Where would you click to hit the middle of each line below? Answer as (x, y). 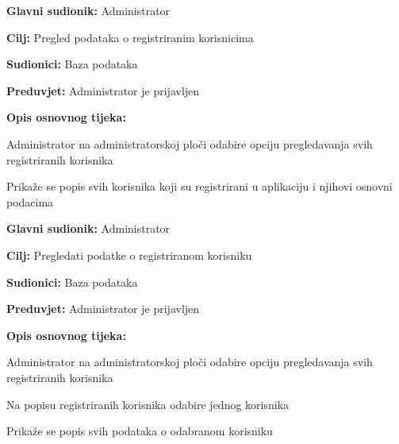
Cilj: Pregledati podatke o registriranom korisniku (129, 255)
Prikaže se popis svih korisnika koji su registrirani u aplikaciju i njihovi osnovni (199, 186)
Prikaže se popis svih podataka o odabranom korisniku (140, 431)
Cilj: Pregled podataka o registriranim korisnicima (130, 37)
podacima (30, 201)
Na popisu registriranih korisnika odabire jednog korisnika (148, 404)
